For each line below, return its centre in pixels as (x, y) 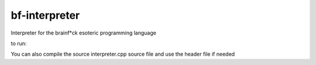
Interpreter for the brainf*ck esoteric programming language (83, 33)
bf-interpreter (45, 15)
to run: (19, 43)
